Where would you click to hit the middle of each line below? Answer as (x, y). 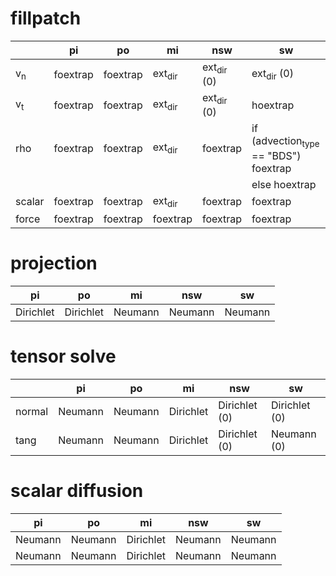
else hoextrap (284, 184)
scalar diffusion (77, 490)
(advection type (285, 142)
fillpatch (46, 18)
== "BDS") (276, 155)
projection (54, 263)
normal (32, 411)
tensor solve (63, 356)
